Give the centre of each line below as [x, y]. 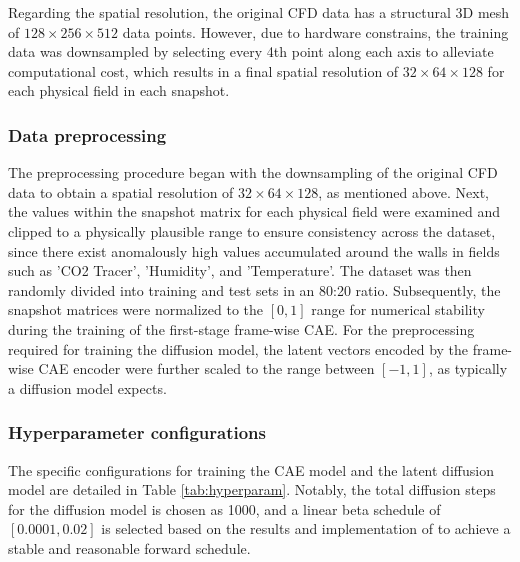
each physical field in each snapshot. [119, 90]
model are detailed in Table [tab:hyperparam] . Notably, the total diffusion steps [252, 489]
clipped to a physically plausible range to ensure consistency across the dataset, [252, 230]
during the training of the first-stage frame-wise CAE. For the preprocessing [241, 328]
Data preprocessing [87, 134]
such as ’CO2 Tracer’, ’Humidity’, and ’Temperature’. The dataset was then [240, 270]
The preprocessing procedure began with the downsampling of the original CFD [253, 172]
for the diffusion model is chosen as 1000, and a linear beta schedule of [224, 508]
